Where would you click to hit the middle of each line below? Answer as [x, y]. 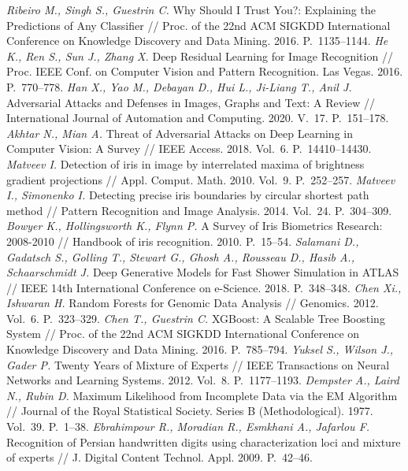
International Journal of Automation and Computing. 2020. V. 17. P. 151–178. [198, 118]
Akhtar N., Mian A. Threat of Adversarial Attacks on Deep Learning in [180, 133]
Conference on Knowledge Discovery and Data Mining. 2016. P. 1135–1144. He [197, 41]
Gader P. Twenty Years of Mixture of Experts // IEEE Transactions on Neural [198, 364]
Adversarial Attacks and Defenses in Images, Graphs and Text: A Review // [191, 102]
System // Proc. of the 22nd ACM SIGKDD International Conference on [183, 334]
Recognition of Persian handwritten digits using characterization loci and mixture [204, 441]
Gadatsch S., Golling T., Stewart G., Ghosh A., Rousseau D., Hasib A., [180, 256]
